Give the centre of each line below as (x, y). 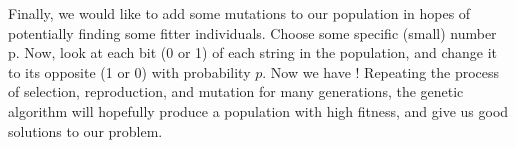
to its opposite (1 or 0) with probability (129, 71)
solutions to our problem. (85, 130)
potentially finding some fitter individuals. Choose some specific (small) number (252, 32)
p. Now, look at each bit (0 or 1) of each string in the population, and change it (253, 52)
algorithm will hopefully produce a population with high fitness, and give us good (258, 110)
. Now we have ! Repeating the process (381, 71)
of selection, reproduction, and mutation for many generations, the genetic (236, 91)
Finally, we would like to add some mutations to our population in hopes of (239, 13)
